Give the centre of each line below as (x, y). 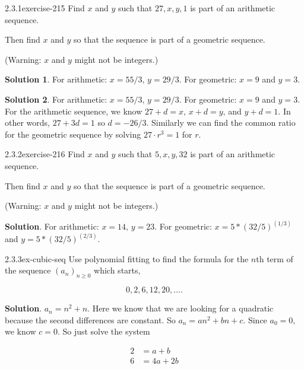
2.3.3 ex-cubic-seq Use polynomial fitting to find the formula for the (127, 258)
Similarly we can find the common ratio (223, 123)
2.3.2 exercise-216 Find (45, 154)
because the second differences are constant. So (90, 319)
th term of (275, 258)
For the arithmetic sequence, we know (74, 111)
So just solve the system (106, 331)
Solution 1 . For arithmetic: (56, 79)
